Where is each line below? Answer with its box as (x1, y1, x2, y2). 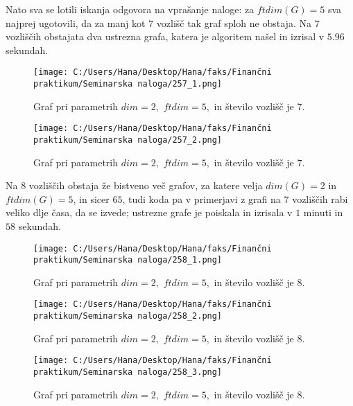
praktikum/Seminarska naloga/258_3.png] (33, 367, 223, 378)
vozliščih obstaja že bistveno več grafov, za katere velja (28, 178, 263, 193)
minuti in (303, 205, 343, 220)
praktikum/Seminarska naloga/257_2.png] (33, 134, 223, 145)
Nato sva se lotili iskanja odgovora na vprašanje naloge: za (6, 2, 255, 16)
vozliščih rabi (292, 191, 348, 206)
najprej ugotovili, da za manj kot (6, 15, 146, 30)
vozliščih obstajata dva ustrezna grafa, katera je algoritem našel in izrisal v (6, 29, 325, 44)
